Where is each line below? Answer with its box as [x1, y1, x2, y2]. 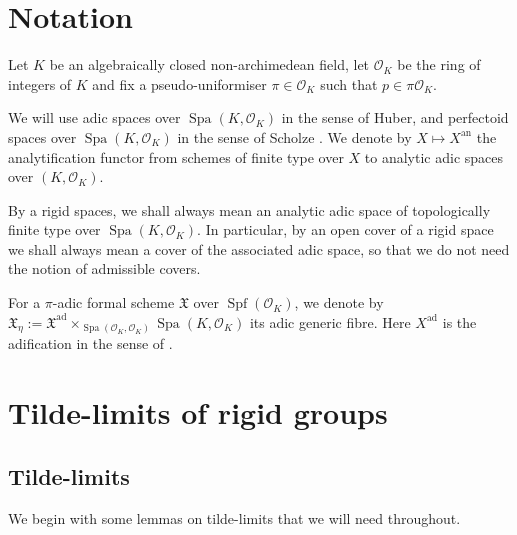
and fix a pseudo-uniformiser [92, 73, 267, 94]
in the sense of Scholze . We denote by [177, 126, 412, 147]
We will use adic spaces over [8, 107, 181, 128]
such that [320, 73, 378, 94]
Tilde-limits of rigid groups [8, 392, 388, 433]
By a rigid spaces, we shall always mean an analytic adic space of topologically [8, 199, 491, 220]
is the [442, 311, 477, 332]
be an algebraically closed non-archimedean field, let [49, 54, 370, 75]
